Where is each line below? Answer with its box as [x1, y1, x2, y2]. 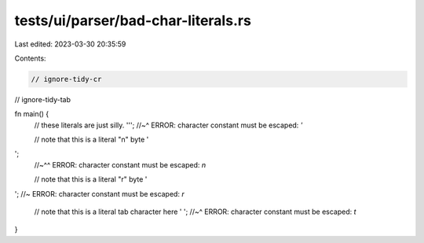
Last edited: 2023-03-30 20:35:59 [14, 39, 126, 49]
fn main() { [14, 109, 49, 119]
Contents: [14, 53, 46, 63]
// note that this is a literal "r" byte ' [34, 175, 148, 184]
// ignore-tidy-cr [31, 75, 102, 83]
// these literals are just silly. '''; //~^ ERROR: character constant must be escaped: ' [34, 120, 303, 130]
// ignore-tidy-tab [14, 94, 71, 104]
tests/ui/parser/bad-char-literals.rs [14, 12, 251, 29]
